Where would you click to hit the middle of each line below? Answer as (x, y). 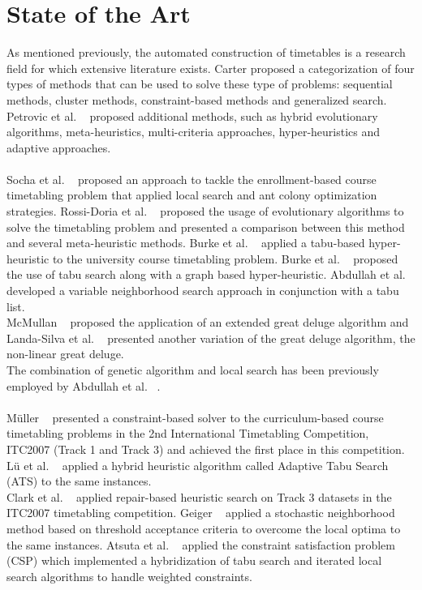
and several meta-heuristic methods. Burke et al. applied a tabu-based (186, 243)
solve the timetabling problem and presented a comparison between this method (206, 227)
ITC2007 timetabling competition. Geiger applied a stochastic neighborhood (201, 513)
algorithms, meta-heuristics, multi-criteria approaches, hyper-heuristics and (194, 132)
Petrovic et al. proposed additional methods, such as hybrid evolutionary (192, 115)
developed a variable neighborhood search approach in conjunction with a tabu (203, 291)
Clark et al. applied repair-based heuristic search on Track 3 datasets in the (199, 496)
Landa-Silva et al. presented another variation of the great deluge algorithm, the (211, 338)
